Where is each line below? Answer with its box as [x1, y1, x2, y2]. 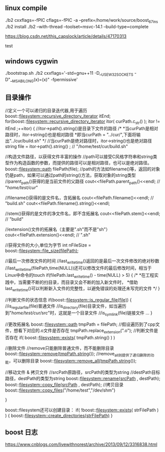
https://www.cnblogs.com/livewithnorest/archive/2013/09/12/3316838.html [5, 442, 158, 448]
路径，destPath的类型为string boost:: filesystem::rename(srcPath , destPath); [5, 375, 161, 381]
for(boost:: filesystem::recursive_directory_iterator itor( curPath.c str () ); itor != [5, 118, 161, 125]
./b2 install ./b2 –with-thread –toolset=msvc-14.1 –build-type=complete [5, 23, 149, 29]
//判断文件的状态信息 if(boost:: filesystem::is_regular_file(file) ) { [5, 297, 132, 302]
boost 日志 [5, 428, 38, 436]
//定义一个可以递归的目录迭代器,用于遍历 [5, 107, 88, 113]
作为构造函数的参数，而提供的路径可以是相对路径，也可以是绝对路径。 [9, 159, 152, 165]
